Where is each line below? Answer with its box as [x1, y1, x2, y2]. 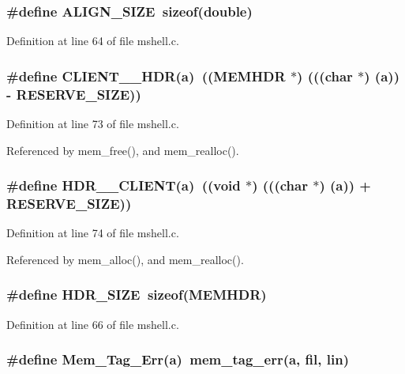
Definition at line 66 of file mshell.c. [6, 315, 179, 332]
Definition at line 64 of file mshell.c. [6, 32, 179, 49]
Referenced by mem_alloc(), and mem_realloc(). [6, 251, 244, 267]
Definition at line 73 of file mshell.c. [6, 115, 179, 131]
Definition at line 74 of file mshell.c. [6, 225, 179, 241]
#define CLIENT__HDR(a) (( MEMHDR [6, 66, 286, 85]
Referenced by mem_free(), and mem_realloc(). [6, 142, 239, 158]
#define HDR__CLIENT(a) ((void [6, 176, 241, 195]
